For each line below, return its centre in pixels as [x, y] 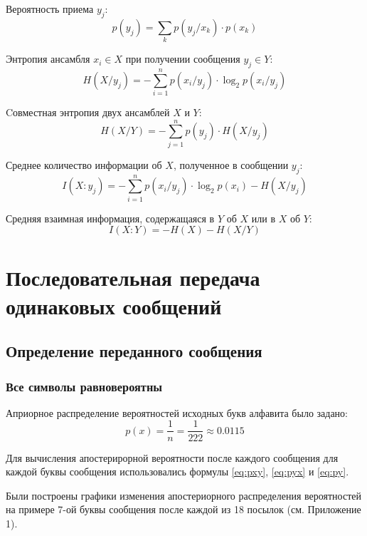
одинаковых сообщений [114, 305]
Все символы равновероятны [84, 386]
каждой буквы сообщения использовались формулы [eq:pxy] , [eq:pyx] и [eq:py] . [177, 471]
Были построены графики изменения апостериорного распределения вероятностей [183, 495]
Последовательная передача [133, 278]
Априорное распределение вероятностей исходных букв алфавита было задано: [177, 412]
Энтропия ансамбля [48, 59]
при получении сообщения [183, 59]
